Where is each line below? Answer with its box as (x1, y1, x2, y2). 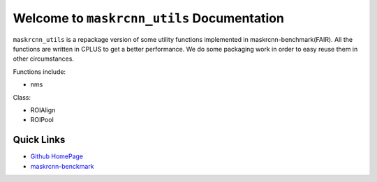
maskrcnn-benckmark (30, 162, 94, 170)
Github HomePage (30, 152, 84, 160)
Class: (13, 93, 31, 101)
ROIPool (30, 116, 54, 124)
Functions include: (13, 67, 66, 76)
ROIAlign (30, 105, 56, 114)
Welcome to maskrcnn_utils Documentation (13, 10, 284, 26)
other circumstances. (13, 54, 75, 63)
